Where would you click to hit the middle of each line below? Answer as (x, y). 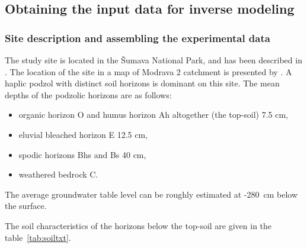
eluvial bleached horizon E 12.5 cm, (83, 134)
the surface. (26, 206)
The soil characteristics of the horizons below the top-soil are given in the (138, 225)
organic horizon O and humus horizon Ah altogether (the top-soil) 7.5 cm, (153, 115)
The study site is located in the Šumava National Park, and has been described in (153, 60)
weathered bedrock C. (58, 174)
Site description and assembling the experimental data (137, 38)
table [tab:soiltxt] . (38, 237)
